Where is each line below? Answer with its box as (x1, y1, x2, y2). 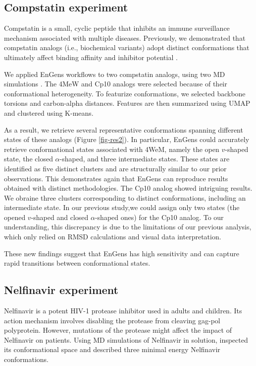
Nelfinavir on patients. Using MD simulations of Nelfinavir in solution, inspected (4, 334, 248, 345)
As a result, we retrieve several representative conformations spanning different (4, 124, 243, 135)
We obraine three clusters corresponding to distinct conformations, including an (4, 192, 246, 203)
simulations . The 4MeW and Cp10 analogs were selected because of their (4, 78, 227, 89)
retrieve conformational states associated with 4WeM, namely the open (4, 144, 219, 154)
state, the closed (4, 153, 53, 164)
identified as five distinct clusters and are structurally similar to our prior (4, 163, 227, 173)
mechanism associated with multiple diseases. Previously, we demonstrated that (4, 32, 246, 43)
